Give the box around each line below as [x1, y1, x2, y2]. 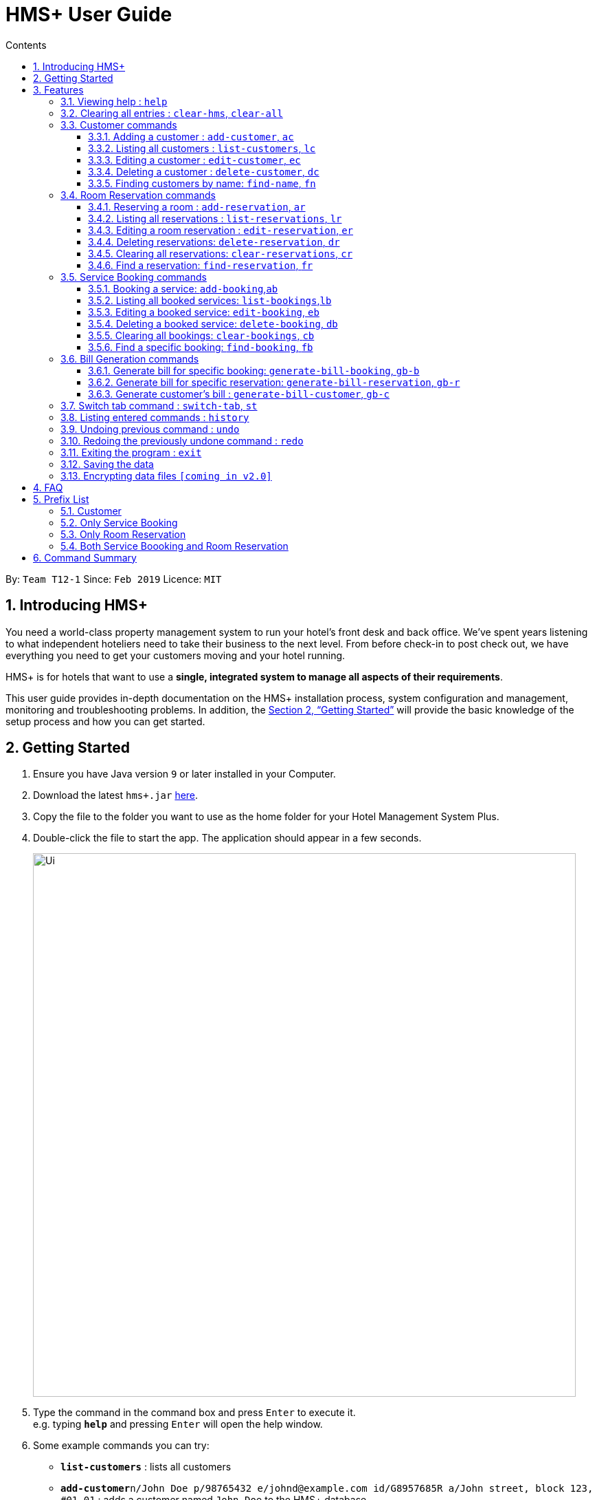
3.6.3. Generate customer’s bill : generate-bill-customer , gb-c [88, 387, 390, 400]
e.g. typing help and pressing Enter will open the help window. [33, 1418, 323, 1431]
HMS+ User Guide [5, 3, 172, 26]
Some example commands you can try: [33, 1439, 210, 1452]
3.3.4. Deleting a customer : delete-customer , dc [88, 165, 319, 178]
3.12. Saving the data [60, 458, 154, 470]
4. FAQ [33, 481, 63, 493]
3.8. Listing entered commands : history [60, 411, 249, 423]
